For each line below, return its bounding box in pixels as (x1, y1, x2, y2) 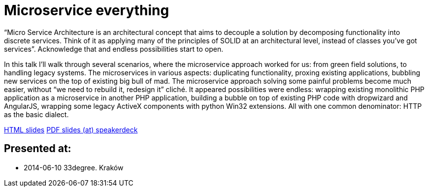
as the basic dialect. (4, 110, 69, 119)
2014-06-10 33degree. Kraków (24, 163, 124, 172)
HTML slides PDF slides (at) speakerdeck (4, 125, 138, 134)
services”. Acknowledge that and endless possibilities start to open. (4, 44, 224, 53)
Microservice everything (4, 2, 169, 19)
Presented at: (4, 142, 71, 155)
